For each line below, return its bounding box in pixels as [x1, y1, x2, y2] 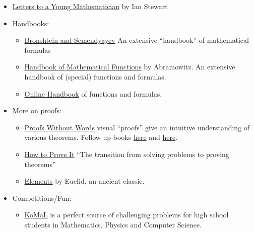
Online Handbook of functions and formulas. [24, 88, 162, 99]
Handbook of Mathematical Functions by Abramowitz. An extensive [24, 61, 235, 72]
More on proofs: [12, 105, 61, 116]
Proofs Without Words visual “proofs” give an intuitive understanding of [24, 122, 250, 132]
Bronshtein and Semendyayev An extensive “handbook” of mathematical [24, 35, 249, 45]
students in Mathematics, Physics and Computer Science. [24, 219, 202, 229]
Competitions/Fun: [12, 192, 72, 203]
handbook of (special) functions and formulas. [24, 71, 166, 82]
